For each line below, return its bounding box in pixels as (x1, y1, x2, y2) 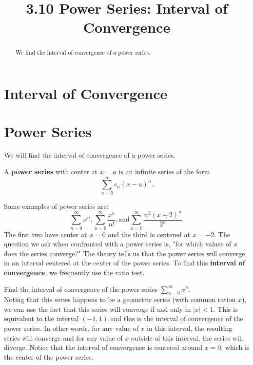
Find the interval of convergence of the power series (4, 284, 158, 294)
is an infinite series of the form (118, 166, 210, 176)
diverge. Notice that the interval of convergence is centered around (4, 342, 203, 352)
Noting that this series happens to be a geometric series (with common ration (4, 294, 236, 304)
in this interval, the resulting (147, 323, 233, 333)
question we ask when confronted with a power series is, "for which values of (4, 239, 232, 249)
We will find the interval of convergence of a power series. (4, 150, 175, 160)
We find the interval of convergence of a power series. (15, 48, 151, 57)
